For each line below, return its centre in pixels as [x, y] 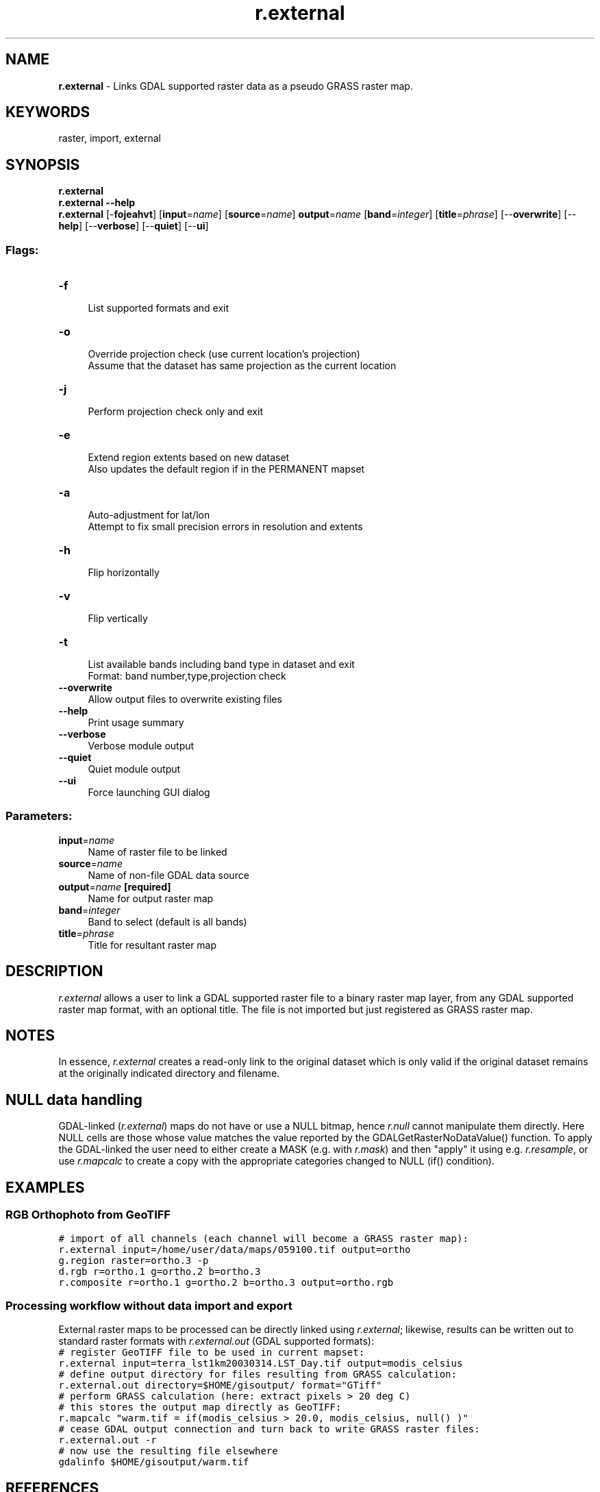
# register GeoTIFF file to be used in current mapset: [212, 1353]
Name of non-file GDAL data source [168, 875]
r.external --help [97, 203]
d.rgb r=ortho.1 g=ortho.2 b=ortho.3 [160, 1271]
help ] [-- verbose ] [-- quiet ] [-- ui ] [134, 226]
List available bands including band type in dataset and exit [221, 664]
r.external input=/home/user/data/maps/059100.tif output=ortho [235, 1249]
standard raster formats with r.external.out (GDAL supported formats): [216, 1341]
